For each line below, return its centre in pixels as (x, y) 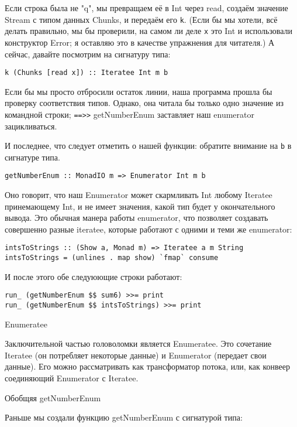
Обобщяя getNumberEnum (53, 397)
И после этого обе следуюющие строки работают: (94, 276)
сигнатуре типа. (32, 157)
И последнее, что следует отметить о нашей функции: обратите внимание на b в (148, 146)
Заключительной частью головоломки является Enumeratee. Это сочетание (138, 344)
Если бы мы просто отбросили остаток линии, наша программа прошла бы (139, 91)
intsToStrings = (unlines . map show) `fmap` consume (112, 258)
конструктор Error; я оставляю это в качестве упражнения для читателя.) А (140, 42)
